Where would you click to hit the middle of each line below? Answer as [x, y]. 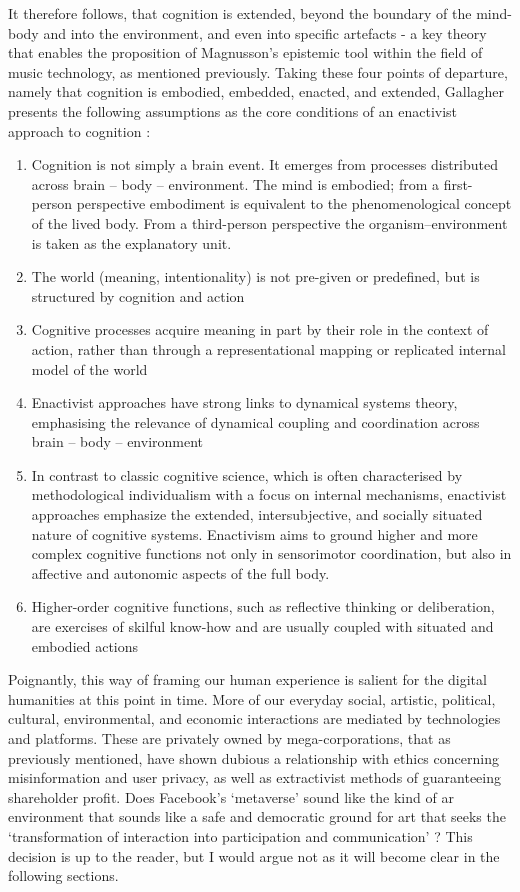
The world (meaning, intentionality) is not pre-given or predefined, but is [255, 276]
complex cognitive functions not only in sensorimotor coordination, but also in [271, 553]
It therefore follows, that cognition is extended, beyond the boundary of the [240, 13]
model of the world [89, 368]
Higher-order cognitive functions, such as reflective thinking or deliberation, [263, 606]
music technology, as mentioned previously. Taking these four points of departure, [258, 71]
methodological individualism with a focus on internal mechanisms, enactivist [269, 494]
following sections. [63, 875]
